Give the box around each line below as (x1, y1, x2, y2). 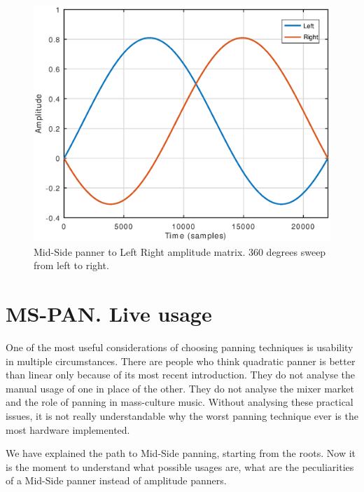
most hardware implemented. (6, 422, 130, 437)
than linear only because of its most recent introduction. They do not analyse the (6, 367, 355, 382)
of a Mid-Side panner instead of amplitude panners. (6, 473, 227, 488)
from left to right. (34, 258, 109, 273)
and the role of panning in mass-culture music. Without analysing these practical (6, 395, 353, 409)
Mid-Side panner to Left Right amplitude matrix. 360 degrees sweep (34, 244, 326, 259)
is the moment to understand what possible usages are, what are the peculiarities (6, 459, 354, 474)
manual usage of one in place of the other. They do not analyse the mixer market (6, 381, 355, 395)
